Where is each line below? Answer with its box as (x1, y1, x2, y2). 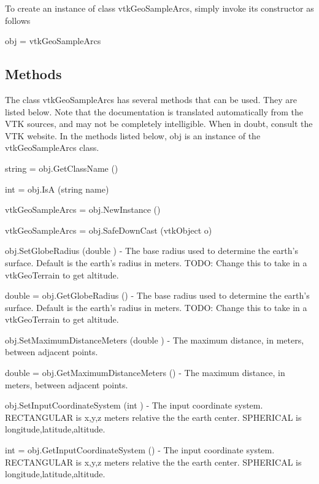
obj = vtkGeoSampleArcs (5, 34, 101, 47)
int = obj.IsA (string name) (5, 182, 109, 195)
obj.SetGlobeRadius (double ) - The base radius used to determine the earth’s (5, 244, 298, 257)
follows (5, 13, 31, 26)
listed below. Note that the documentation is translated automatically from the (5, 105, 304, 118)
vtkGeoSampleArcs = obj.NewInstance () (5, 203, 161, 216)
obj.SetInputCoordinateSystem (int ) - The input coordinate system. (5, 399, 263, 412)
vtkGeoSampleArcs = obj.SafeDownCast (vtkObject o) (5, 223, 212, 236)
